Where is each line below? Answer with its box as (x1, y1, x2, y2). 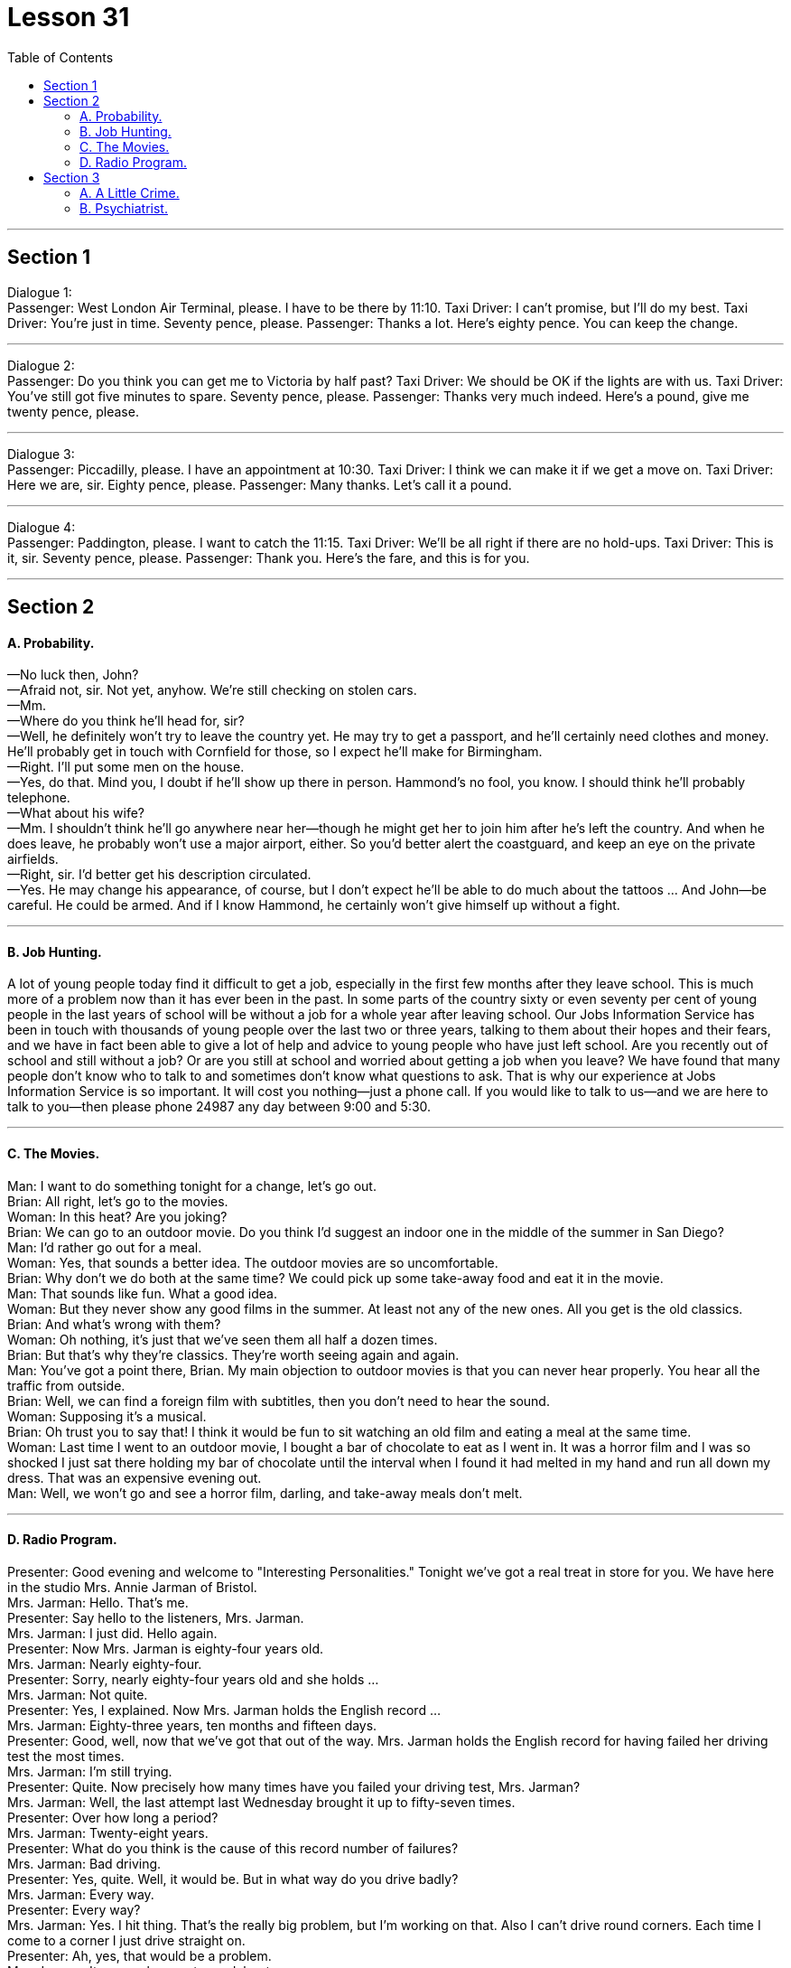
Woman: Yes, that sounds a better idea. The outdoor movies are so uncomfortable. (7, 1254, 498, 1270)
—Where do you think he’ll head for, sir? (7, 713, 245, 729)
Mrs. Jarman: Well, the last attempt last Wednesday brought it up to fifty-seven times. (7, 1794, 516, 1810)
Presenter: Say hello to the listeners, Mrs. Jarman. (7, 1609, 304, 1626)
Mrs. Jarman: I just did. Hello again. (7, 1625, 218, 1641)
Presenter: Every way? (7, 1901, 141, 1917)
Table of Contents (7, 49, 114, 65)
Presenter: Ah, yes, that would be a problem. (7, 1947, 272, 1963)
